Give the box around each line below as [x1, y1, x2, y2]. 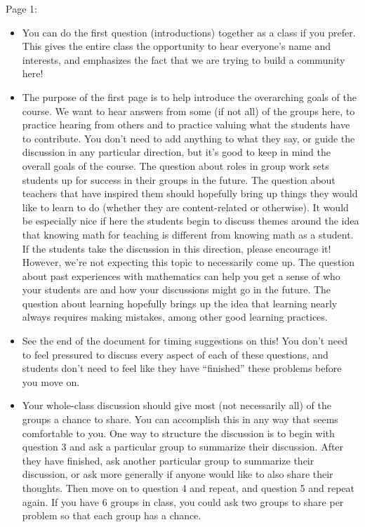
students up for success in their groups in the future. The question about [22, 172, 336, 187]
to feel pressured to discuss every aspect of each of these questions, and [22, 347, 328, 361]
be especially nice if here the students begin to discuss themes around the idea [22, 213, 359, 228]
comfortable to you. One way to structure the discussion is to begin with [22, 425, 335, 440]
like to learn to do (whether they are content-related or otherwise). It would [22, 199, 349, 214]
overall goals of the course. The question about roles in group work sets [22, 158, 329, 173]
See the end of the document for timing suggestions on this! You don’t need [22, 333, 347, 348]
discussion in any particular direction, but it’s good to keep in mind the [22, 145, 331, 159]
